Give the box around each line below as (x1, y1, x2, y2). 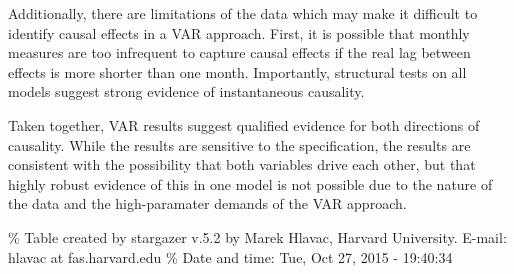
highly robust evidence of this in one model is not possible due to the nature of (8, 173, 493, 194)
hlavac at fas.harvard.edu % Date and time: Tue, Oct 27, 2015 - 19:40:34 (8, 246, 453, 267)
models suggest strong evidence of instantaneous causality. (8, 81, 365, 102)
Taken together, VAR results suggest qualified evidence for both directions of (8, 114, 480, 135)
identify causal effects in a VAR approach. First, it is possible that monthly (8, 22, 470, 43)
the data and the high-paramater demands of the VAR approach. (8, 193, 407, 214)
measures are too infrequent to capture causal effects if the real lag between (8, 42, 471, 63)
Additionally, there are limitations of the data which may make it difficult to (8, 3, 478, 23)
